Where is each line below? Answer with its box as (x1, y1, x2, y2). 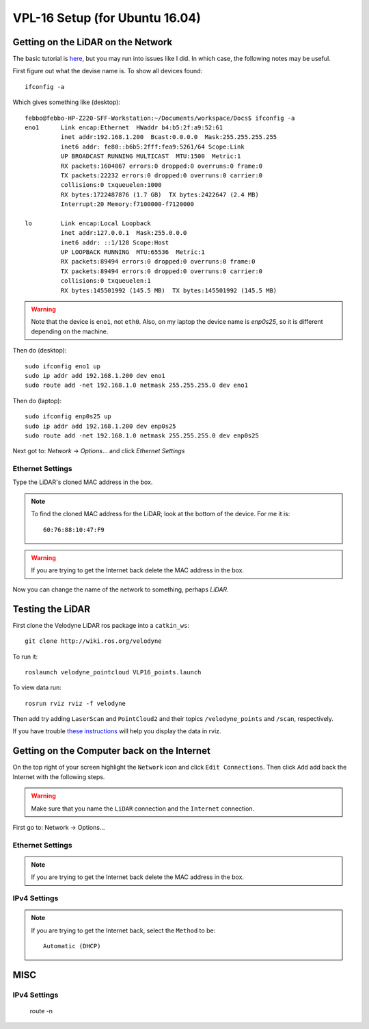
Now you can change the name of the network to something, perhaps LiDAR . (12, 585, 229, 594)
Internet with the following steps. (12, 772, 105, 780)
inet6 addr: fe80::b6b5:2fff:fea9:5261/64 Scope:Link (60, 142, 245, 151)
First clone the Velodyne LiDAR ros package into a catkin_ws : (12, 621, 189, 629)
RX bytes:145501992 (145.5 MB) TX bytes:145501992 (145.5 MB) (60, 286, 277, 294)
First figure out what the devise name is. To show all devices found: (12, 67, 203, 75)
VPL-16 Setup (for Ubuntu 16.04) (12, 10, 201, 25)
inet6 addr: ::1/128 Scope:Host (60, 238, 169, 246)
